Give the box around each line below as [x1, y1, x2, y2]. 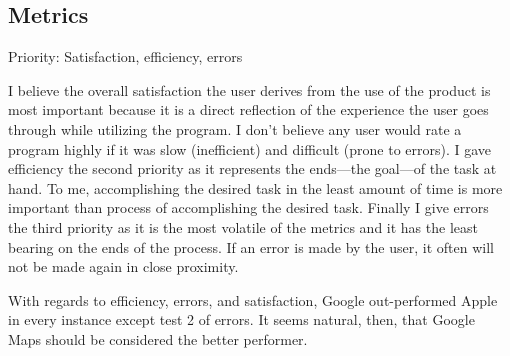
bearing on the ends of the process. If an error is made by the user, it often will [8, 236, 494, 257]
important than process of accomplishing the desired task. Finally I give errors [8, 197, 489, 218]
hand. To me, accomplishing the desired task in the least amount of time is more [8, 177, 503, 198]
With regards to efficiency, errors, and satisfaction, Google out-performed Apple [8, 289, 498, 310]
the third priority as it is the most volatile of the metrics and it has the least [8, 216, 478, 237]
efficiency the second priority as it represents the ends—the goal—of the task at [8, 158, 497, 179]
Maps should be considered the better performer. [8, 328, 308, 349]
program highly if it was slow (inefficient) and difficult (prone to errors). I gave [8, 138, 492, 159]
